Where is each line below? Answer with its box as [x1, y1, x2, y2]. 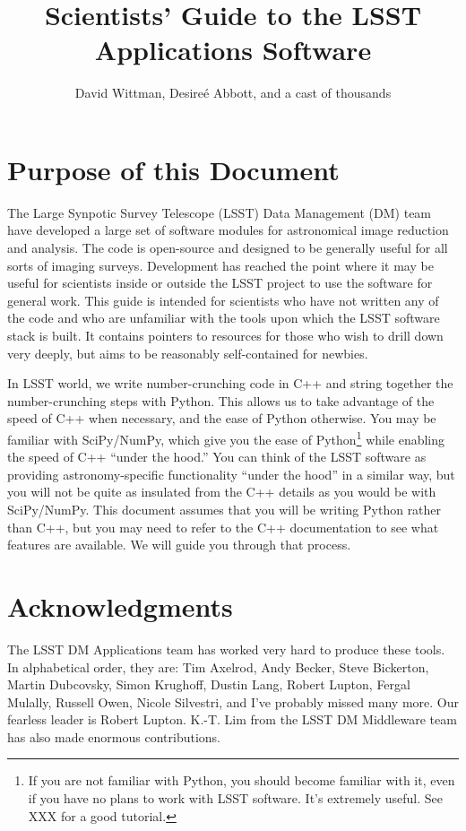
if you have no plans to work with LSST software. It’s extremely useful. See [28, 789, 444, 808]
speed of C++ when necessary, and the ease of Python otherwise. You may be [7, 409, 436, 428]
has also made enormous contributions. [7, 727, 220, 746]
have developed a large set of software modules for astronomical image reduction [7, 221, 449, 239]
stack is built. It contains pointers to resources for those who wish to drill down [7, 326, 444, 344]
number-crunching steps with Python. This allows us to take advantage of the [7, 391, 435, 410]
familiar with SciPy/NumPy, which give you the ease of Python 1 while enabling [7, 427, 445, 448]
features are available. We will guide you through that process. [7, 535, 351, 554]
